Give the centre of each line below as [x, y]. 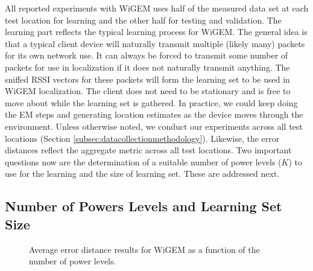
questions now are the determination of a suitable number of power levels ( [143, 161]
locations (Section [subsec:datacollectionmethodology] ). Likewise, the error [142, 138]
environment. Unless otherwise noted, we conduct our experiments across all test [154, 126]
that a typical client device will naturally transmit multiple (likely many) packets [155, 43]
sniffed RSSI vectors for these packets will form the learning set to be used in [147, 79]
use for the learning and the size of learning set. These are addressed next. [142, 174]
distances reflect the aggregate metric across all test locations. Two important [148, 150]
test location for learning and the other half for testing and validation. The [143, 20]
